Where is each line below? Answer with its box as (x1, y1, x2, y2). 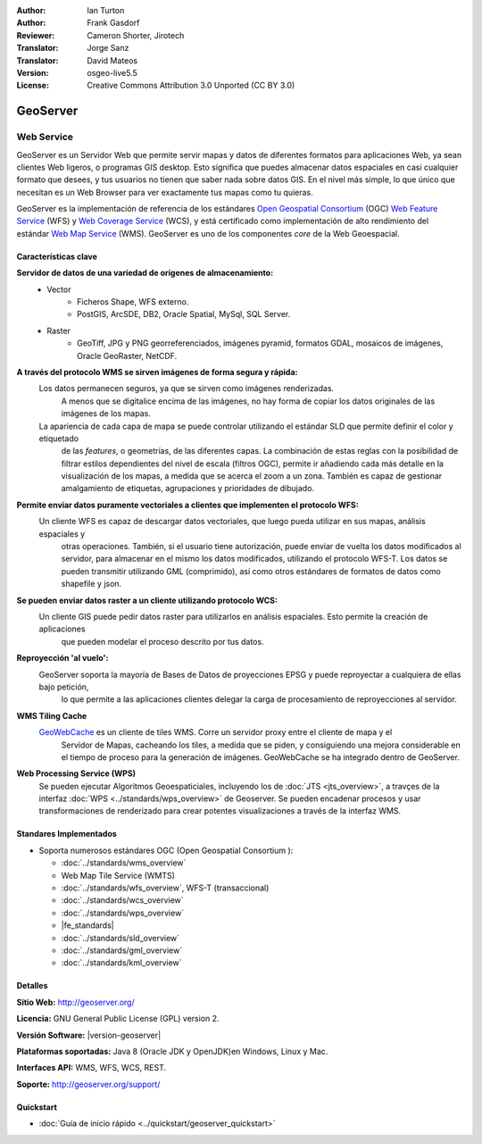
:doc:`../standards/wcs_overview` (61, 895, 184, 906)
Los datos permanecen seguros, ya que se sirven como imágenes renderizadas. (38, 383, 335, 394)
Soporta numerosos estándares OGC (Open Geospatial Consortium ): (38, 845, 294, 856)
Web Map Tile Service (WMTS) (61, 870, 176, 881)
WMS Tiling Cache (16, 710, 87, 721)
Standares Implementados (16, 829, 118, 839)
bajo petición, (38, 681, 89, 692)
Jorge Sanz (87, 43, 129, 54)
